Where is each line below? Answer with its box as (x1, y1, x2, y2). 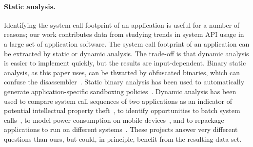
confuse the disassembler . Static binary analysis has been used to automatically (4, 77, 245, 87)
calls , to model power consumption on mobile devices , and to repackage (4, 114, 224, 125)
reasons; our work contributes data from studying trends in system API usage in (4, 29, 244, 39)
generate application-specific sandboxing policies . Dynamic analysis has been (4, 86, 236, 96)
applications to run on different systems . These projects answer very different (4, 124, 238, 134)
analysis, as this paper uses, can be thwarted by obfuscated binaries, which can (4, 67, 240, 77)
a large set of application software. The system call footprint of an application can (4, 38, 250, 49)
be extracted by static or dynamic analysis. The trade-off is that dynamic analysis (4, 48, 249, 58)
